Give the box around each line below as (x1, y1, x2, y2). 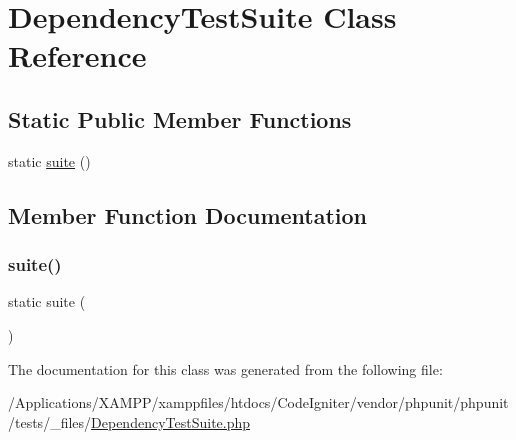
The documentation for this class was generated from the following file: (8, 358, 443, 379)
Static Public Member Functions (8, 103, 352, 134)
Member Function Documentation (8, 199, 368, 230)
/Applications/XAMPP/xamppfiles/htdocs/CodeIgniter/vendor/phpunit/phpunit (8, 392, 509, 413)
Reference (8, 35, 147, 76)
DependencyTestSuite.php (91, 411, 251, 432)
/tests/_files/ (8, 411, 92, 432)
